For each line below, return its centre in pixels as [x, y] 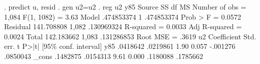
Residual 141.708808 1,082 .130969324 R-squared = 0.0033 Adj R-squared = [123, 26]
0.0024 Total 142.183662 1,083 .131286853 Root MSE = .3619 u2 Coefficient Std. [130, 36]
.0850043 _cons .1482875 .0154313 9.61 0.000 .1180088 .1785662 [104, 56]
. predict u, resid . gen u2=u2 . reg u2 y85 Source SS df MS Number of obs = [125, 7]
